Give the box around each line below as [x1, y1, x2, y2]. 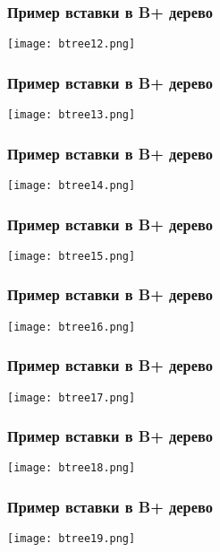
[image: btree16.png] [7, 320, 136, 333]
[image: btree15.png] [7, 249, 136, 263]
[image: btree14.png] [7, 178, 136, 192]
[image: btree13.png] [7, 108, 136, 122]
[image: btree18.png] [7, 461, 136, 475]
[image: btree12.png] [7, 38, 136, 51]
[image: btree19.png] [7, 532, 136, 546]
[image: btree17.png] [7, 391, 136, 404]
